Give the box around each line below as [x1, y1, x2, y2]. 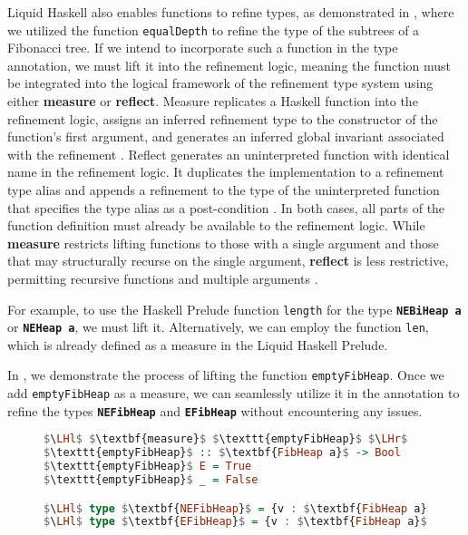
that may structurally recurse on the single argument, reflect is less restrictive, [7, 251, 449, 270]
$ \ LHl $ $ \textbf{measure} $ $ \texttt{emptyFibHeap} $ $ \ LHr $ [44, 433, 408, 446]
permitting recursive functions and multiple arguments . [7, 268, 318, 287]
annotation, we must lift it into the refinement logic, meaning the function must [7, 55, 452, 74]
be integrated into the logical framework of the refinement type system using [7, 73, 434, 92]
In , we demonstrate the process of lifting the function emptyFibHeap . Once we [7, 365, 444, 384]
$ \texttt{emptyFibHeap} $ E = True [44, 460, 252, 473]
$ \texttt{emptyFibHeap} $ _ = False [44, 473, 258, 487]
